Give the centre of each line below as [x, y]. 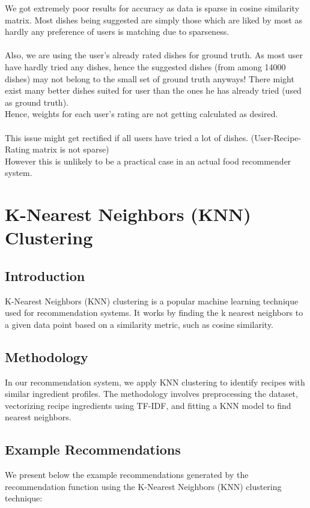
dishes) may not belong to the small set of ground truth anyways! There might [150, 78]
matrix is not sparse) [71, 149]
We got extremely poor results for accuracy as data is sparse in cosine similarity [152, 8]
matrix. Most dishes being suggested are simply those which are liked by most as [154, 20]
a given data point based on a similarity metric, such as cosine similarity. [139, 324]
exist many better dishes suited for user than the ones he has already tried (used [153, 90]
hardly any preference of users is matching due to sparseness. [117, 32]
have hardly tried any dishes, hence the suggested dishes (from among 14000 [145, 66]
